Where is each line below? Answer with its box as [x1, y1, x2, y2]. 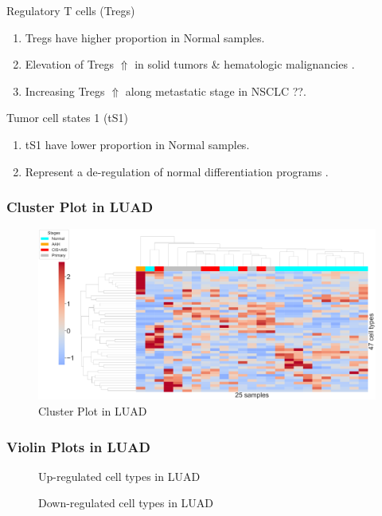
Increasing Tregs [25, 82, 105, 99]
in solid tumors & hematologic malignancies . [134, 56, 355, 73]
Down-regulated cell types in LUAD [38, 494, 214, 511]
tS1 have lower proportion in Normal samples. [25, 136, 250, 152]
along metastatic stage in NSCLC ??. [125, 82, 306, 99]
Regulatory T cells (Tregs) [6, 2, 135, 18]
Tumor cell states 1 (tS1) [6, 109, 129, 126]
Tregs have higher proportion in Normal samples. [25, 29, 265, 45]
